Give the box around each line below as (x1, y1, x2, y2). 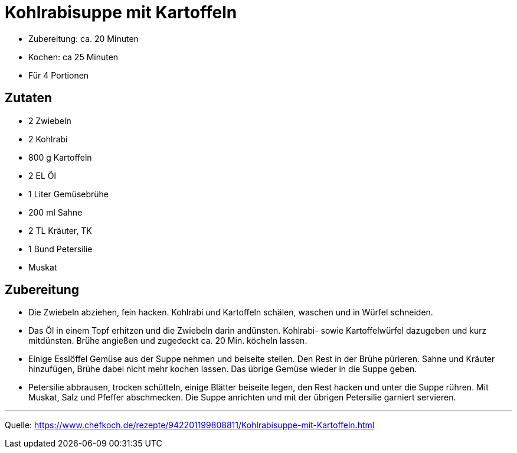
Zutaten (5, 90, 53, 106)
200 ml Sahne (28, 207, 83, 217)
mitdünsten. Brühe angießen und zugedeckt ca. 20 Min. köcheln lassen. (28, 335, 307, 346)
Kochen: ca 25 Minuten (28, 51, 119, 62)
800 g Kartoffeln (28, 152, 92, 162)
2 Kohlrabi (28, 133, 68, 144)
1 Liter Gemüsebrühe (28, 188, 109, 199)
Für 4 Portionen (28, 70, 89, 80)
